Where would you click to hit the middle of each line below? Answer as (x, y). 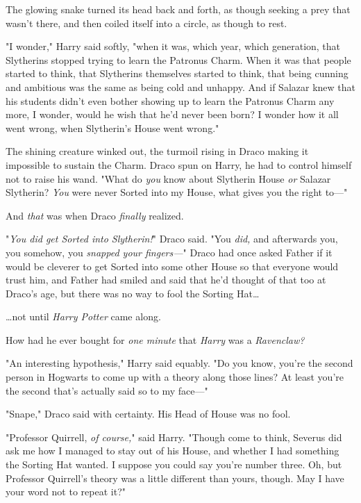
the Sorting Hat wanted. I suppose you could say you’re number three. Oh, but (174, 464)
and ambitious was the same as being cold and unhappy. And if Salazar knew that (180, 86)
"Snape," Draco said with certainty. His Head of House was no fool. (148, 414)
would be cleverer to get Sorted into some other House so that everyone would (172, 266)
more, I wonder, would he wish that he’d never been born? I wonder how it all (172, 114)
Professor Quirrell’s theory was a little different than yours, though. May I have (175, 478)
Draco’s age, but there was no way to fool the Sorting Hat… (133, 293)
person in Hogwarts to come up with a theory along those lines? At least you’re (175, 377)
